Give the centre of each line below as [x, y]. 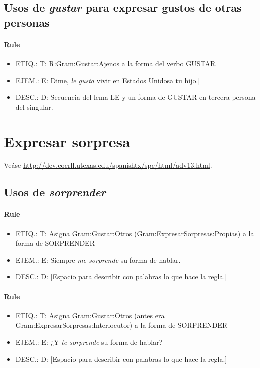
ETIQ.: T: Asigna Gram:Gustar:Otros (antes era [90, 315]
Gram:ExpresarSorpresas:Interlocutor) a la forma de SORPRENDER [122, 325]
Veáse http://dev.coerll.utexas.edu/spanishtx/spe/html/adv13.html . [108, 165]
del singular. [34, 106]
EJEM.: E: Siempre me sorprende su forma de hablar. [98, 260]
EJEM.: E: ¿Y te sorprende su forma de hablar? [89, 342]
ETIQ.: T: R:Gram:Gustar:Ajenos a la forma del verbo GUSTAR [116, 63]
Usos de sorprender [55, 192]
